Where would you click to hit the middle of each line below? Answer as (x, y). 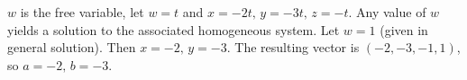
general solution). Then (72, 47)
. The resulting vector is (293, 47)
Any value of (391, 12)
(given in (404, 29)
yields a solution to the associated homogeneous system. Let (174, 29)
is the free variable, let (82, 12)
